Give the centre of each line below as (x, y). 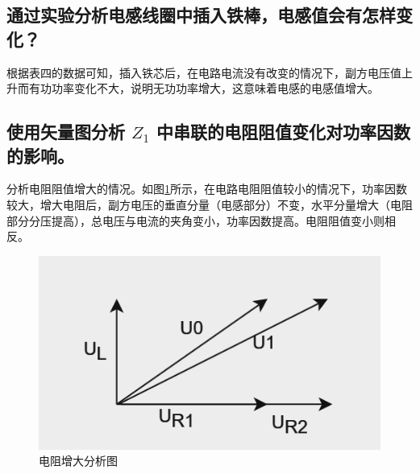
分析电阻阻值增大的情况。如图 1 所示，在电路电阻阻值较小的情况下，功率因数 (207, 189)
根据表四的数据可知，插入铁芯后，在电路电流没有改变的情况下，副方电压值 (204, 72)
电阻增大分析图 (78, 461)
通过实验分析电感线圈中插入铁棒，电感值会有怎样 (201, 15)
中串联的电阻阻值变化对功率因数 (283, 132)
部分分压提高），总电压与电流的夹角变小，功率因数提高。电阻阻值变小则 (195, 220)
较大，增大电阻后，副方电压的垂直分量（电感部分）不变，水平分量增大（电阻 (210, 204)
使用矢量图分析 (66, 132)
